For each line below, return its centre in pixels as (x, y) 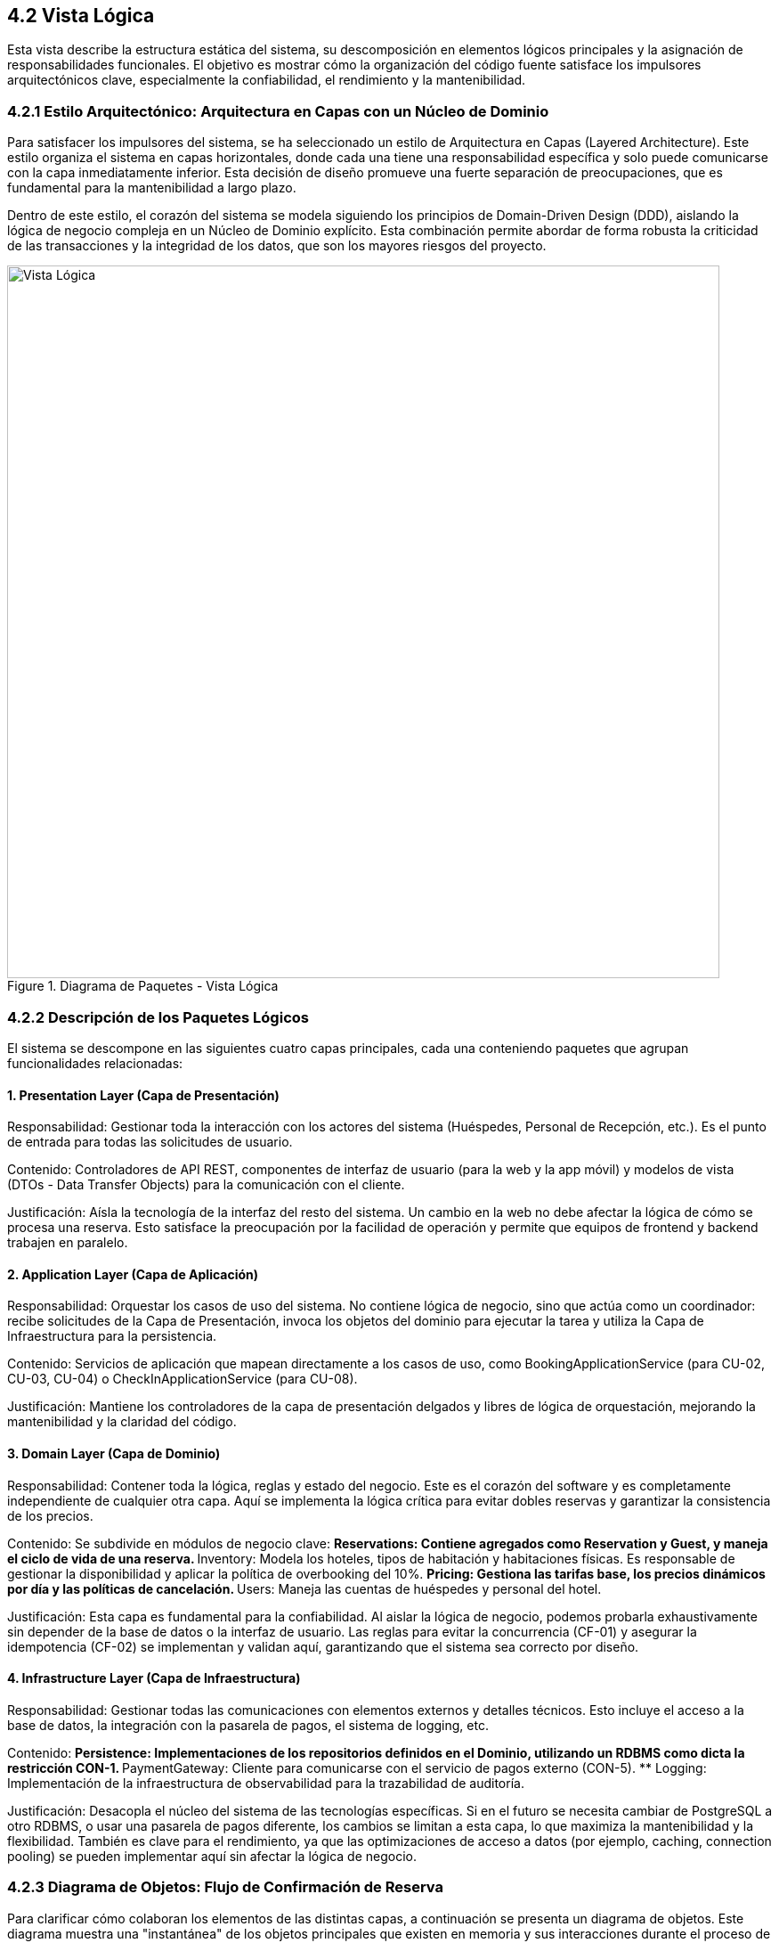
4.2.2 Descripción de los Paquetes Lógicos (158, 1017)
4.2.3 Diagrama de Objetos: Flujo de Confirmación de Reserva (225, 1887)
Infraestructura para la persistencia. (112, 1336)
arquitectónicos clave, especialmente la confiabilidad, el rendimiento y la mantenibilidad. (267, 80)
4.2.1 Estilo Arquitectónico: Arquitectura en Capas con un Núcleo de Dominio (278, 111)
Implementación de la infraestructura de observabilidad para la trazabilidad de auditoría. (266, 1783)
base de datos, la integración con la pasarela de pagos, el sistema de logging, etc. (248, 1725)
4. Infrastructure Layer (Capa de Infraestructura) (154, 1678)
